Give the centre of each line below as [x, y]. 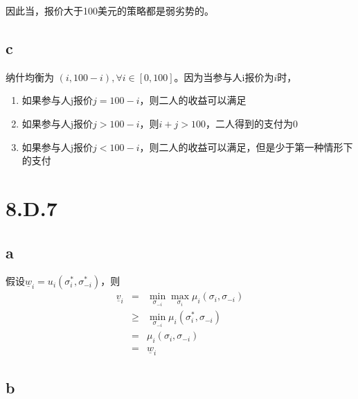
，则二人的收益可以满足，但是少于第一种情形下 [246, 147]
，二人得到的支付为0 [251, 123]
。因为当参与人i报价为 [224, 77]
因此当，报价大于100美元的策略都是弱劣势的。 [110, 10]
